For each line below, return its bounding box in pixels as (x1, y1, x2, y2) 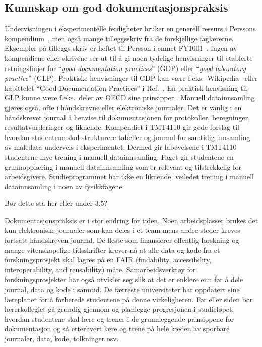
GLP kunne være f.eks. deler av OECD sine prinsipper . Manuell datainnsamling (5, 92, 255, 103)
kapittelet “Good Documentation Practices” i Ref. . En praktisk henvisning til (5, 82, 247, 93)
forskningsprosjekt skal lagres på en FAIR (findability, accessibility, (5, 254, 212, 265)
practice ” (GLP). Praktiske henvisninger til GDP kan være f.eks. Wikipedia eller (5, 73, 258, 83)
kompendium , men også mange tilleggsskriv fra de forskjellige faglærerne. (5, 33, 234, 43)
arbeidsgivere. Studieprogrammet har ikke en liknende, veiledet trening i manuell (5, 171, 254, 182)
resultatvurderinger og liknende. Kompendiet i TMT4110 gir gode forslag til (5, 122, 239, 132)
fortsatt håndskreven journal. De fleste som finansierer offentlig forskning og (5, 235, 239, 245)
